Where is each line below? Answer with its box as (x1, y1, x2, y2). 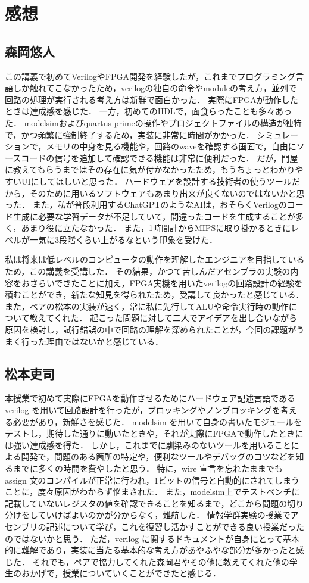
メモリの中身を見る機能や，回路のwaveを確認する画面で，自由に (46, 140, 296, 152)
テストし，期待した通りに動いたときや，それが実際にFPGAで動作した (5, 427, 279, 439)
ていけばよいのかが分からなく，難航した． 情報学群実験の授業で (38, 509, 291, 521)
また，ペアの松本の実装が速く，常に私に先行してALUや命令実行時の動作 (5, 300, 289, 312)
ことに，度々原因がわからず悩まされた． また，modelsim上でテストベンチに (5, 485, 300, 498)
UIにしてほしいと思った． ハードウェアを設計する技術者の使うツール (21, 174, 292, 187)
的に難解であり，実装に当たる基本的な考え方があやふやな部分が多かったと (5, 544, 296, 556)
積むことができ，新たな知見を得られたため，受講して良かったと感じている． (5, 288, 304, 301)
